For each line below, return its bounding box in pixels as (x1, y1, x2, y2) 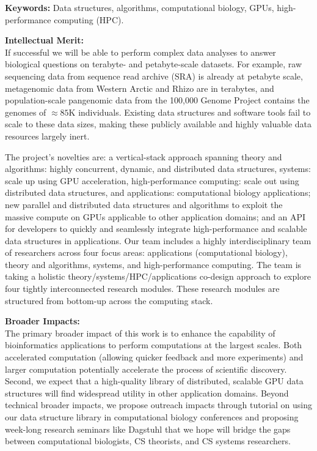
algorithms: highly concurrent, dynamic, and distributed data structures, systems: (5, 162, 311, 175)
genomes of (5, 105, 46, 118)
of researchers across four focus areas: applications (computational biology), (5, 246, 288, 259)
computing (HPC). (54, 13, 124, 26)
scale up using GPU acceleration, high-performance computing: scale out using (5, 174, 299, 187)
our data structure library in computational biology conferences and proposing (5, 411, 299, 423)
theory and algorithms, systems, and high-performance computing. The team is (5, 258, 302, 270)
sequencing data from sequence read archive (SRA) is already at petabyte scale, (5, 69, 303, 82)
